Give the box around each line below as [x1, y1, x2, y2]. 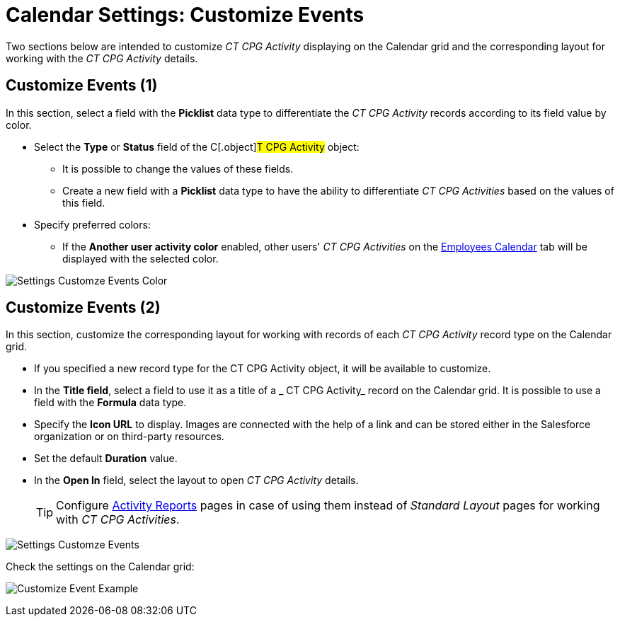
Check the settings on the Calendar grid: [6, 560, 195, 573]
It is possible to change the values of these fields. [62, 162, 294, 175]
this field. [62, 196, 105, 209]
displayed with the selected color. [62, 252, 219, 265]
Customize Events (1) [6, 76, 158, 95]
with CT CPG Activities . [56, 512, 180, 527]
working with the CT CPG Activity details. [6, 52, 198, 64]
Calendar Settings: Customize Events [6, 3, 364, 27]
